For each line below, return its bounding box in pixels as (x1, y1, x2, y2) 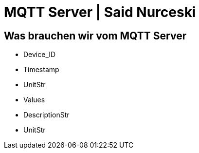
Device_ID (23, 50, 56, 59)
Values (23, 96, 45, 104)
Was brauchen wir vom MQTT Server (4, 29, 187, 42)
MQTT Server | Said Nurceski (4, 4, 196, 20)
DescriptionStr (23, 111, 70, 119)
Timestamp (23, 65, 59, 74)
